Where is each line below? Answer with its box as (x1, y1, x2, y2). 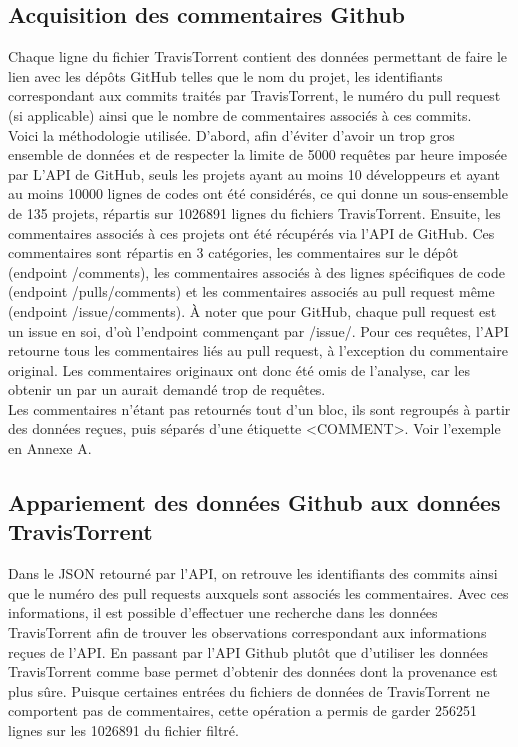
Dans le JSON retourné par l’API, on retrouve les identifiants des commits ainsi (8, 563, 498, 584)
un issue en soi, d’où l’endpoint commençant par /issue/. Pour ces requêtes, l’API (8, 320, 509, 341)
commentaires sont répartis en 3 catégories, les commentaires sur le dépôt (8, 242, 459, 263)
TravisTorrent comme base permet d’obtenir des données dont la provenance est (8, 661, 498, 682)
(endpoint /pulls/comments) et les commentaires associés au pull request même (8, 281, 495, 302)
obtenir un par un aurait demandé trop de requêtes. (8, 379, 326, 400)
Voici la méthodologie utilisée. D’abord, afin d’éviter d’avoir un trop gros (8, 124, 455, 145)
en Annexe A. (8, 438, 92, 459)
